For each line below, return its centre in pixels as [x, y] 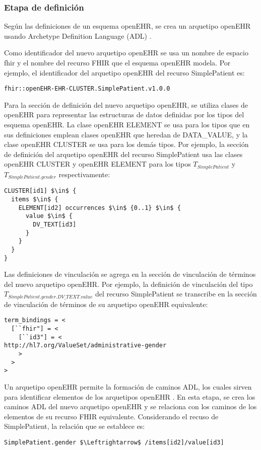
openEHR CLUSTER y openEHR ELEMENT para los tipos [97, 164]
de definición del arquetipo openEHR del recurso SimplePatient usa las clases [123, 154]
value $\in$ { [49, 216]
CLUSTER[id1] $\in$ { [40, 191]
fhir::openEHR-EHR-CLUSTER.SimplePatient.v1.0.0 [87, 89]
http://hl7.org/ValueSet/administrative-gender [85, 346]
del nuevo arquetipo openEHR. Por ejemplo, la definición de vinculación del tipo [128, 284]
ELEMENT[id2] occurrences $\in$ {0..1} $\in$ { [100, 208]
